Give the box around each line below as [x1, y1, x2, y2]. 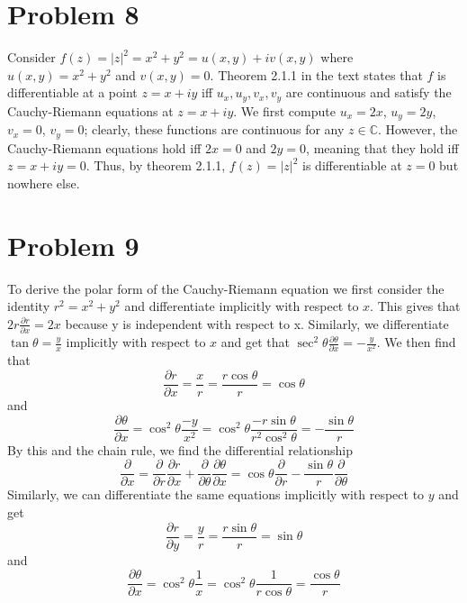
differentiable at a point [7, 83, 138, 102]
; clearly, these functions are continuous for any [84, 120, 345, 139]
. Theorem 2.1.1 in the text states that [210, 65, 423, 84]
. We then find [376, 333, 456, 352]
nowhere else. [7, 173, 80, 192]
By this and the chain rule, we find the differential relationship [7, 440, 353, 459]
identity [7, 297, 50, 315]
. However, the [378, 120, 458, 139]
